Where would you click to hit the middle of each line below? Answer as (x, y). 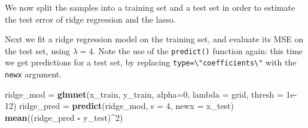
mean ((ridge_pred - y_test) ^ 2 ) (64, 117)
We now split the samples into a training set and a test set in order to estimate (150, 7)
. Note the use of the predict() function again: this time (198, 50)
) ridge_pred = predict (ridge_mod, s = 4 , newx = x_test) (124, 106)
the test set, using (38, 50)
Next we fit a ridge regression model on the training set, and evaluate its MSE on (154, 39)
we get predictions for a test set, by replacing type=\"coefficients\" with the (151, 62)
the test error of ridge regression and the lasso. (90, 19)
